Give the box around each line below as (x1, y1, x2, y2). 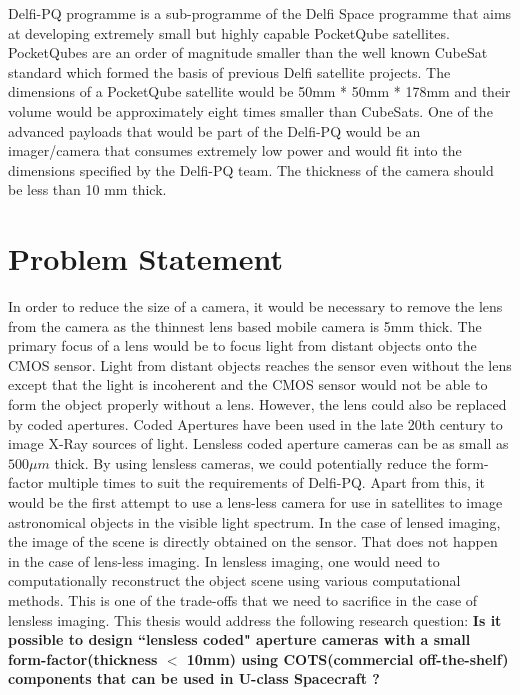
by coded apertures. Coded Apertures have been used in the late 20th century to (8, 413, 503, 434)
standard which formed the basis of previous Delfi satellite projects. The (8, 61, 451, 82)
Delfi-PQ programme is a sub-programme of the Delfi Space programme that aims (8, 3, 512, 23)
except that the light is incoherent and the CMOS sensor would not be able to (8, 374, 488, 395)
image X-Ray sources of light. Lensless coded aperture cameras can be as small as (8, 433, 509, 454)
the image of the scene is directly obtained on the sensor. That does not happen (8, 531, 498, 552)
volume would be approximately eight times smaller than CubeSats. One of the (8, 100, 493, 121)
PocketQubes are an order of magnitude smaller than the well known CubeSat (8, 42, 488, 63)
